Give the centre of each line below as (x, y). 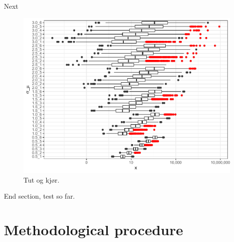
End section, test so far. (39, 196)
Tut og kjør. (41, 179)
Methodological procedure (94, 229)
